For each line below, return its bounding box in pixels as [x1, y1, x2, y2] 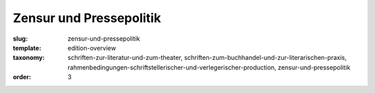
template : [12, 43, 42, 52]
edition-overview [67, 43, 117, 52]
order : [12, 73, 31, 81]
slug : [12, 34, 28, 43]
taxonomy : [12, 54, 45, 62]
